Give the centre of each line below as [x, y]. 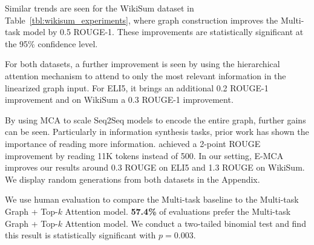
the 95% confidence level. [51, 43]
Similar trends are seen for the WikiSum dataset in [100, 8]
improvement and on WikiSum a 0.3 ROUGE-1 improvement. [119, 100]
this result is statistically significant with [80, 235]
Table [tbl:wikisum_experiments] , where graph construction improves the [142, 20]
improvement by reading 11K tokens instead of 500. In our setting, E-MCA [144, 155]
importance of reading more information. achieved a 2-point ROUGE [133, 143]
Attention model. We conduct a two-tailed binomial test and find [185, 223]
